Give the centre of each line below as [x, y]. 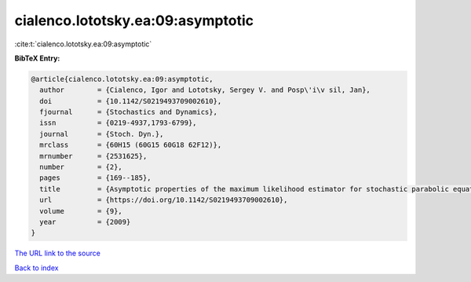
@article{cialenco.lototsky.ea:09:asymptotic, [122, 79]
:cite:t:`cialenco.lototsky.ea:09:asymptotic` [83, 44]
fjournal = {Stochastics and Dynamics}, [128, 112]
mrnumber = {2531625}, [93, 156]
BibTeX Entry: [37, 58]
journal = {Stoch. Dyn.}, [102, 134]
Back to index [37, 268]
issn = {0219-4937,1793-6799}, [118, 123]
